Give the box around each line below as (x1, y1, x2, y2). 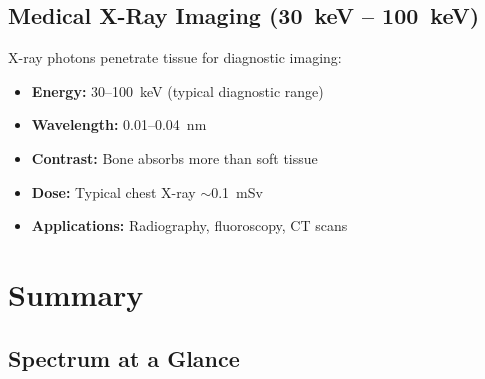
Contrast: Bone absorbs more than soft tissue (31, 147, 318, 168)
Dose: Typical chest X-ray (31, 181, 196, 202)
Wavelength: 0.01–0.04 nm (31, 114, 207, 135)
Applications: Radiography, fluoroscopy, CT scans (31, 215, 348, 236)
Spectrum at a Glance (8, 342, 240, 373)
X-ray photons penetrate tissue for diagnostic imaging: (8, 47, 342, 68)
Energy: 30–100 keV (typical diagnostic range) (31, 80, 324, 101)
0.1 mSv (211, 181, 263, 202)
